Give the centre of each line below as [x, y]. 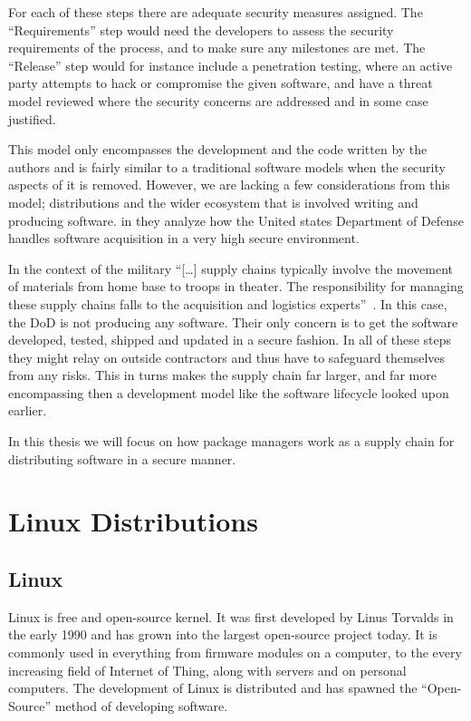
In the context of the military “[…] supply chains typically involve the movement [231, 268]
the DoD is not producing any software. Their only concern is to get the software [233, 322]
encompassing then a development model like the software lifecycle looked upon [229, 392]
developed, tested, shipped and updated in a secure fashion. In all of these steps [230, 340]
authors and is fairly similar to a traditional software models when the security [227, 166]
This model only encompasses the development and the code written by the [218, 149]
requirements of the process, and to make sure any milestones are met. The [217, 48]
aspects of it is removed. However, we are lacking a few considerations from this [229, 185]
